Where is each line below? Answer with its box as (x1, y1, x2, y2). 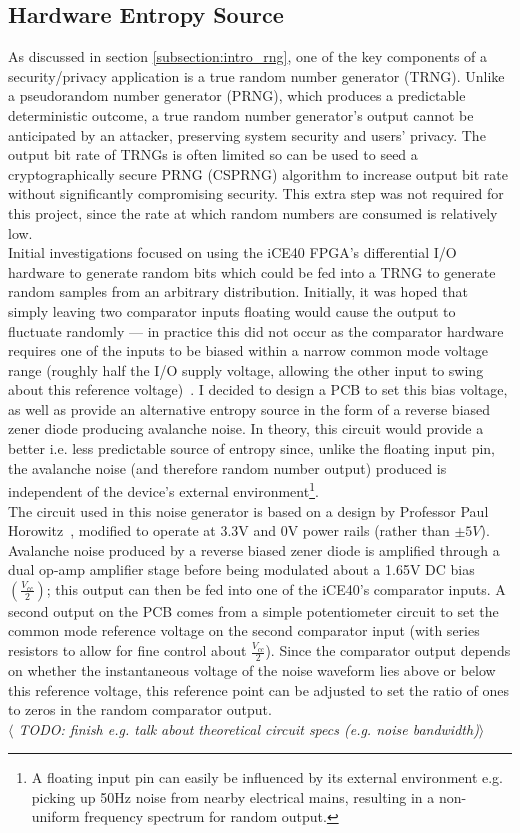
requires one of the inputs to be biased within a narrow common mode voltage (8, 340, 488, 361)
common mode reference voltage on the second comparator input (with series (8, 620, 480, 641)
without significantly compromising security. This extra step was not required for (8, 183, 504, 204)
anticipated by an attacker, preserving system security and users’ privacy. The (8, 124, 486, 145)
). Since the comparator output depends (265, 640, 511, 661)
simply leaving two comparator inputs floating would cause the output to (8, 300, 456, 321)
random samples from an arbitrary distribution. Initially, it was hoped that (8, 281, 468, 302)
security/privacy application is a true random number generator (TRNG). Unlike (8, 65, 505, 86)
